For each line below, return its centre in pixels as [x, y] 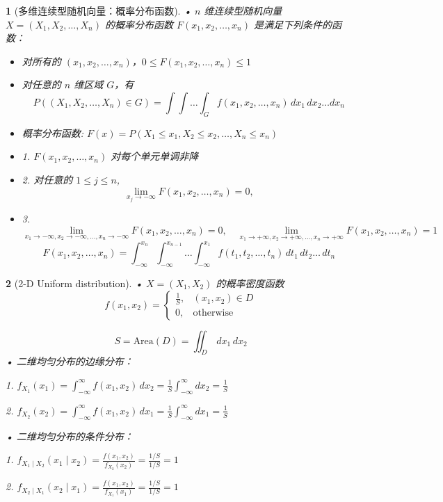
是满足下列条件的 [293, 24]
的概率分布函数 [139, 24]
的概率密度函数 [250, 283]
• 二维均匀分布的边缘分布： [70, 361]
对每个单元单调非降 [155, 156]
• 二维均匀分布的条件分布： [70, 436]
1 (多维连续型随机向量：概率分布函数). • [98, 10]
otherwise [213, 313]
